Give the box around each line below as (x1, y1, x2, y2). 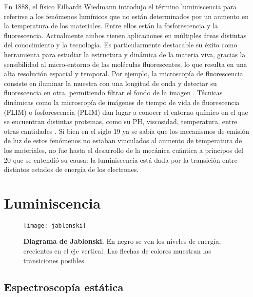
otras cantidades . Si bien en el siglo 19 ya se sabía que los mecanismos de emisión (4, 126, 250, 136)
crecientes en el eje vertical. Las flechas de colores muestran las (23, 246, 211, 256)
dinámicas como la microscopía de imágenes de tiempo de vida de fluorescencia (4, 97, 240, 107)
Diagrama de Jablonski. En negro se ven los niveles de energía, (23, 236, 221, 246)
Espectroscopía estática (4, 279, 124, 294)
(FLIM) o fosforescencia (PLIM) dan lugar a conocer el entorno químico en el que (4, 106, 248, 117)
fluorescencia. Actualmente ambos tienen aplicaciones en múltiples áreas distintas (4, 30, 247, 40)
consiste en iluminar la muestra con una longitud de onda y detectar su (4, 78, 217, 88)
